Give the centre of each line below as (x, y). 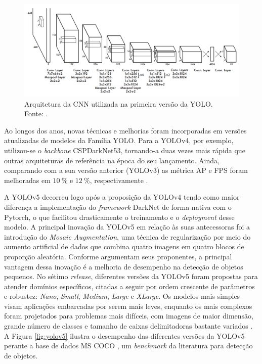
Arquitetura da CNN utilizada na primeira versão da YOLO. (119, 103)
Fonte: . (36, 113)
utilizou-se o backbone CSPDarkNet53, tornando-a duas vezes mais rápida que (125, 150)
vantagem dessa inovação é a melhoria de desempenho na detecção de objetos (124, 266)
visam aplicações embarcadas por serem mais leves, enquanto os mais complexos (128, 306)
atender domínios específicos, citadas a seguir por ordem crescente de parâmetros (129, 286)
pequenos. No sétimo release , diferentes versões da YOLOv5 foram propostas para (131, 276)
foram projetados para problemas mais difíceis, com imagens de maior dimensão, (129, 316)
